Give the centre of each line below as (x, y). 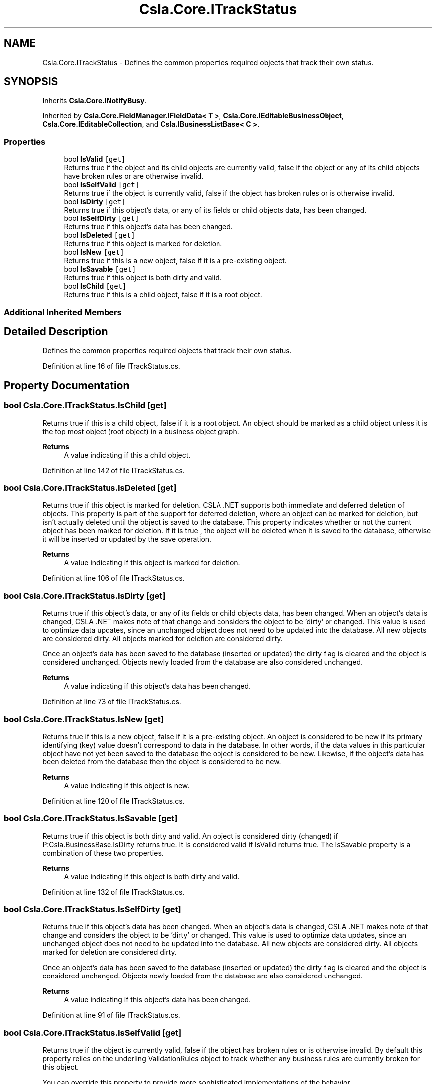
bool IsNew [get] (94, 252)
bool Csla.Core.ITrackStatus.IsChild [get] (85, 405)
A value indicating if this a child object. (127, 455)
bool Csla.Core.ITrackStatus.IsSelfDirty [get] (93, 909)
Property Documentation (67, 385)
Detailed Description (56, 331)
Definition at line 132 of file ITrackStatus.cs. (113, 892)
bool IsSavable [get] (100, 269)
